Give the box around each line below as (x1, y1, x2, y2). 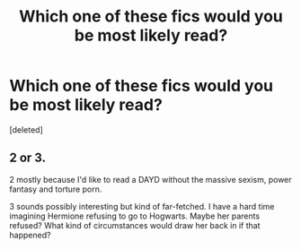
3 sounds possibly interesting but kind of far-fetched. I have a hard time (9, 201, 275, 211)
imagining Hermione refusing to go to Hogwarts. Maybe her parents (9, 210, 261, 221)
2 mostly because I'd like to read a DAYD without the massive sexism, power (9, 174, 292, 185)
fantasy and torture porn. (9, 184, 102, 194)
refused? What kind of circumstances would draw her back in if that (9, 219, 261, 230)
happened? (9, 229, 51, 240)
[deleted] (9, 124, 43, 135)
